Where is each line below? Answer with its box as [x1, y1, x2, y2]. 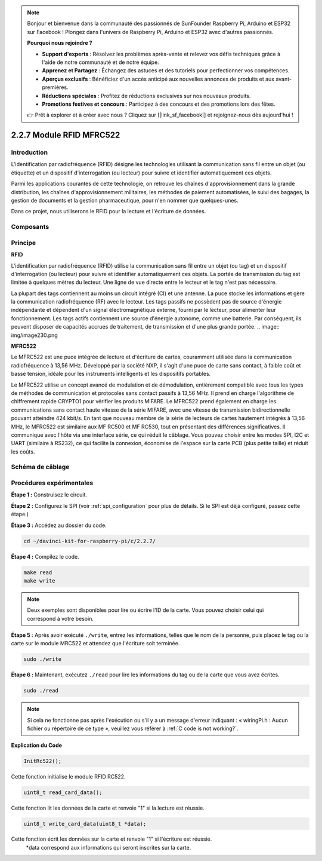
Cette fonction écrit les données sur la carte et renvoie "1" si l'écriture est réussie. [11, 835, 212, 842]
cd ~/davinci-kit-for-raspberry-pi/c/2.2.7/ [23, 538, 156, 544]
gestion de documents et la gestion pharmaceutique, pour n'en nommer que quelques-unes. [11, 197, 239, 204]
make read [23, 569, 52, 576]
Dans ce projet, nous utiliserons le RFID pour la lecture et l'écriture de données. [11, 208, 206, 215]
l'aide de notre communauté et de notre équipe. [42, 59, 159, 66]
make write [23, 577, 55, 584]
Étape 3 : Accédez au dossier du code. [11, 522, 107, 529]
